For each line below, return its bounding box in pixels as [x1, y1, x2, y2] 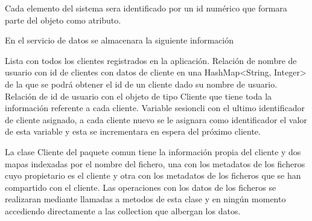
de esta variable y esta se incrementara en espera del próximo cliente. [5, 125, 261, 138]
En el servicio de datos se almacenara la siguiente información [5, 34, 234, 46]
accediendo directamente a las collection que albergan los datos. [5, 204, 241, 217]
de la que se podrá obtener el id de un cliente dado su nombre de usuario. [5, 77, 278, 90]
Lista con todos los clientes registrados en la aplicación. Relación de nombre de [5, 54, 297, 66]
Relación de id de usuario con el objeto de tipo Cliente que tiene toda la [5, 89, 272, 102]
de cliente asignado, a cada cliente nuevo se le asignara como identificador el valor [5, 113, 307, 126]
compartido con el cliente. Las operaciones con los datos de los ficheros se [5, 181, 276, 193]
